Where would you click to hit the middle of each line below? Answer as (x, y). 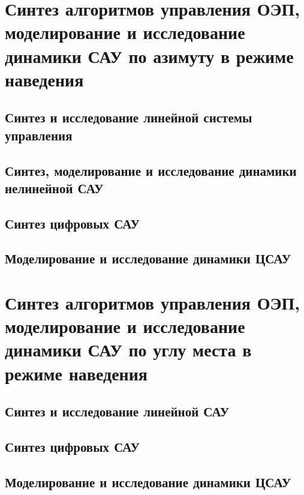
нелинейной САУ (54, 187)
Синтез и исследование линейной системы (129, 117)
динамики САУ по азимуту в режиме (149, 55)
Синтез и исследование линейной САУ (117, 411)
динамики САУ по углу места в (128, 349)
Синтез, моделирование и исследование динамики (151, 170)
